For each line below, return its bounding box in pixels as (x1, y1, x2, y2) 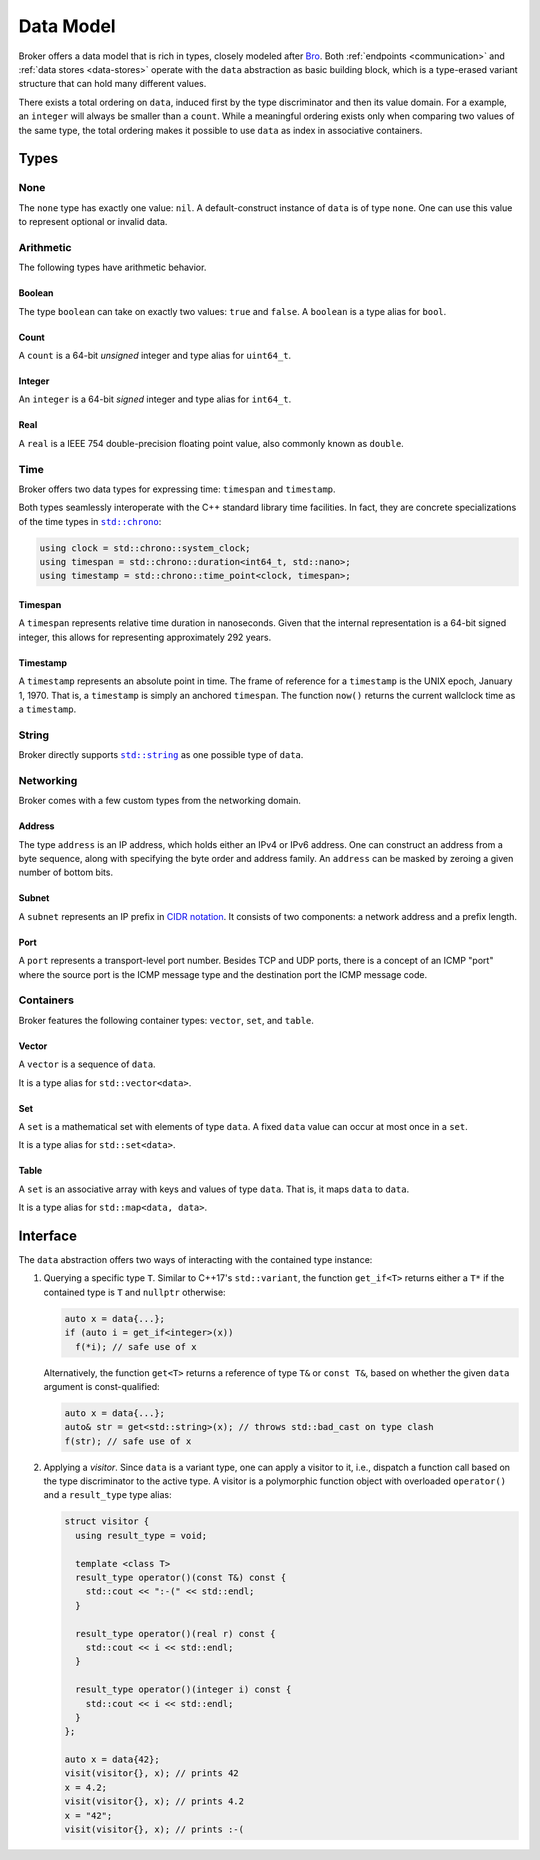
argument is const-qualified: (43, 1380, 160, 1392)
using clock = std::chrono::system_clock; (39, 542, 251, 554)
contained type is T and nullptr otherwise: (43, 1286, 226, 1298)
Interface (18, 1227, 77, 1244)
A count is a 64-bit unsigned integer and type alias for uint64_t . (18, 349, 292, 361)
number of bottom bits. (18, 866, 114, 879)
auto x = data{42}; (64, 1754, 160, 1765)
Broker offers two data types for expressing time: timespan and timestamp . (18, 483, 336, 495)
